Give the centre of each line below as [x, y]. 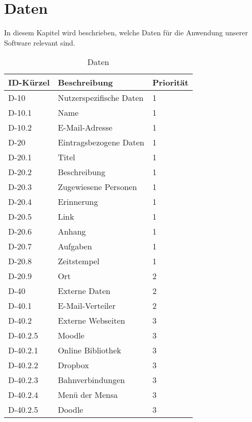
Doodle [71, 410]
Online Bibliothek [89, 350]
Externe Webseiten [91, 321]
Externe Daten [84, 291]
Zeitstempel [79, 261]
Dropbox [73, 365]
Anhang [72, 231]
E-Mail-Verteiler [87, 306]
